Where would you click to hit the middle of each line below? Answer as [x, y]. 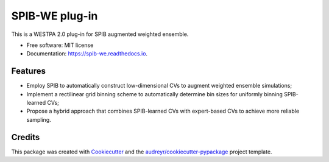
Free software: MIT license [60, 45]
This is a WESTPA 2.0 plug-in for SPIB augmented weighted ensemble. [100, 34]
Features [28, 71]
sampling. [39, 119]
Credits [26, 137]
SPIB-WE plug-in [55, 16]
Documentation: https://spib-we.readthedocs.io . [87, 54]
